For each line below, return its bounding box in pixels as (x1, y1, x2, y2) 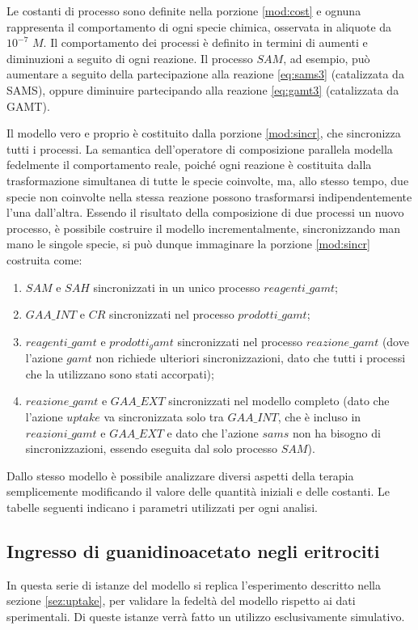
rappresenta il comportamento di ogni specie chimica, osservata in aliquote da (6, 18, 392, 35)
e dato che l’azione (167, 424, 259, 441)
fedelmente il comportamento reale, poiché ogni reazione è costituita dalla (6, 156, 372, 173)
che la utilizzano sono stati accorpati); (25, 365, 214, 382)
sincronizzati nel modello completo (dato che (168, 392, 390, 409)
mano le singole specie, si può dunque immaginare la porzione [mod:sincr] (6, 235, 370, 252)
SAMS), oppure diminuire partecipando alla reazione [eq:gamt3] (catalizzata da (6, 81, 399, 98)
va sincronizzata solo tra (103, 408, 224, 425)
